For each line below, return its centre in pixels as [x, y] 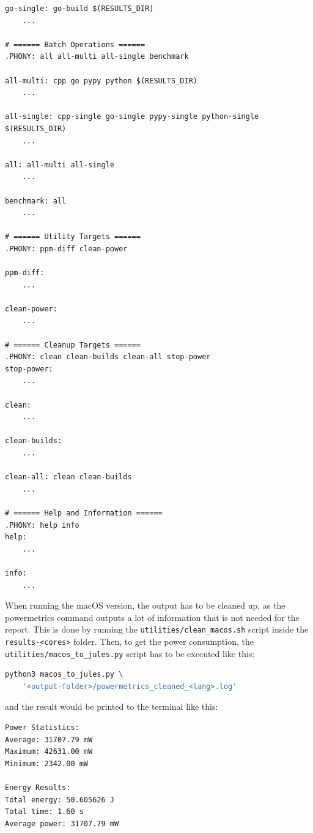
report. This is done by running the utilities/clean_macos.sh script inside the [157, 629]
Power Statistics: [42, 728]
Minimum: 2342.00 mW [47, 763]
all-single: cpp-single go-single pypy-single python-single [132, 117]
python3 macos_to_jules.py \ [64, 675]
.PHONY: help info [42, 525]
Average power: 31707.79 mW [62, 823]
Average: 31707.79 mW [49, 740]
